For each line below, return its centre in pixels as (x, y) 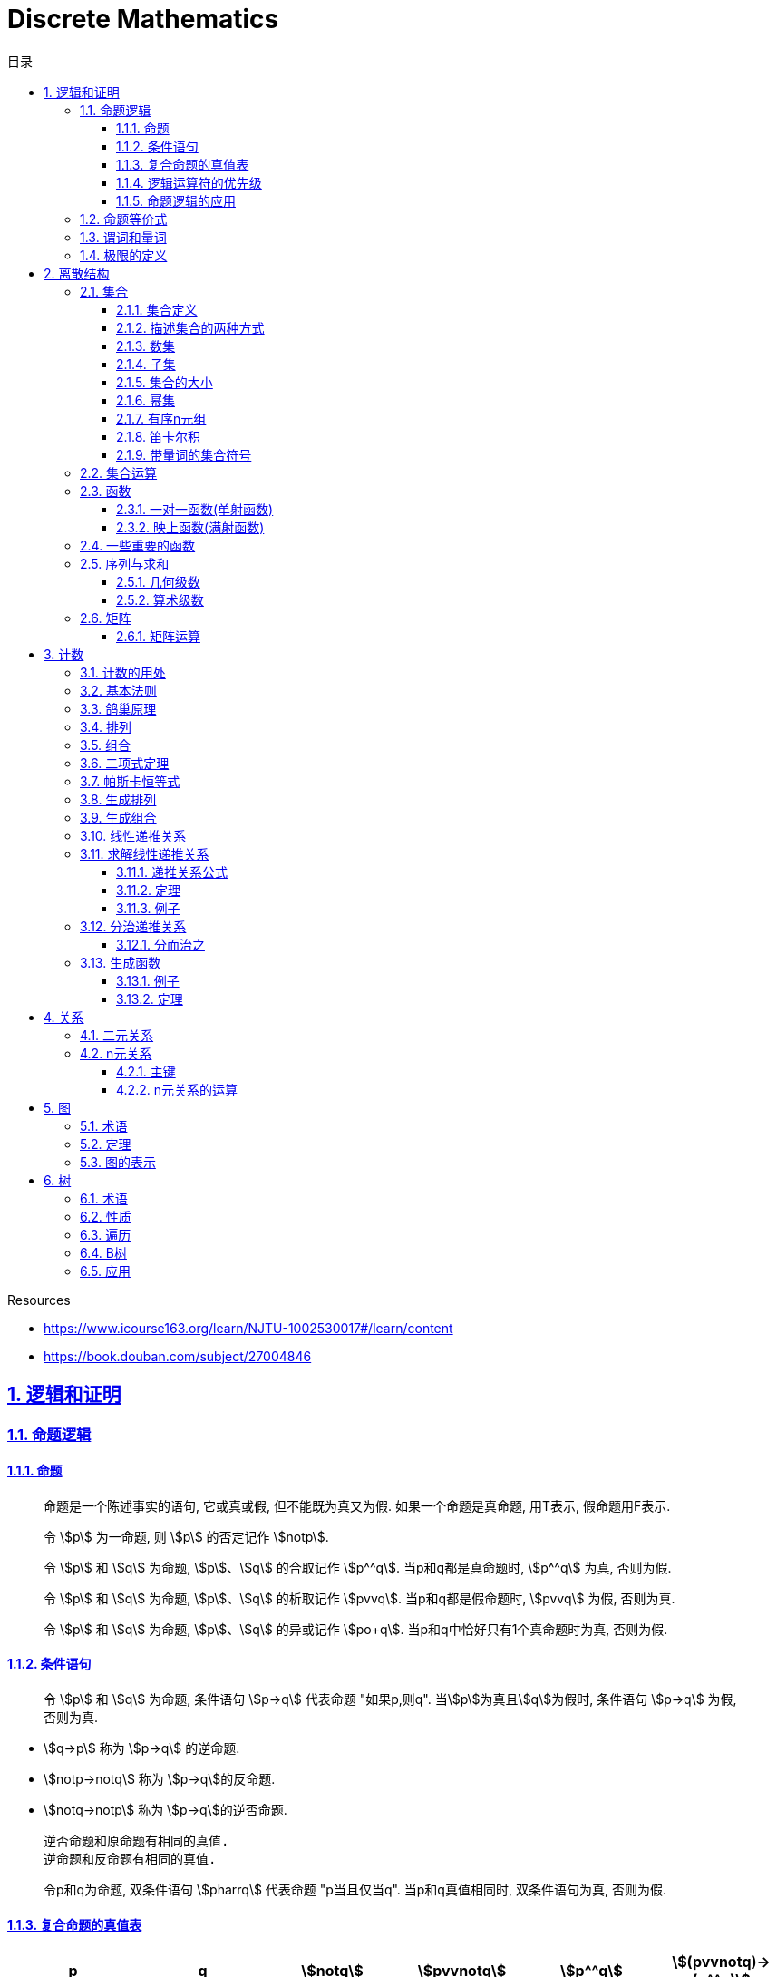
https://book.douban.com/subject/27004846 (178, 1356)
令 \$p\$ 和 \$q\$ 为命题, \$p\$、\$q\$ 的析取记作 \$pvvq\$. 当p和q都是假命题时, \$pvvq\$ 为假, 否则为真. (359, 1598)
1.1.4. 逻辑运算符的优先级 (189, 182)
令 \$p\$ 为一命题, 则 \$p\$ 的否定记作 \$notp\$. (186, 1536)
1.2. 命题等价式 (124, 219)
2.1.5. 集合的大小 (165, 382)
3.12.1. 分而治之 (160, 944)
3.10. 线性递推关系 (133, 835)
